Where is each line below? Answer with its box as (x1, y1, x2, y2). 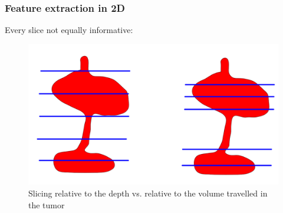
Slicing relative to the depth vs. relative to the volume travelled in (28, 186, 268, 199)
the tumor (28, 198, 65, 211)
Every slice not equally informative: (5, 24, 133, 36)
